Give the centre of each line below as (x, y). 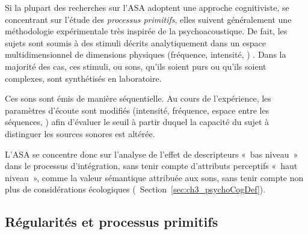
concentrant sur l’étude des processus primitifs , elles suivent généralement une (148, 19)
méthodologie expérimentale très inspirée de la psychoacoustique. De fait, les (146, 31)
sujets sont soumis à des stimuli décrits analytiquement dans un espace (135, 42)
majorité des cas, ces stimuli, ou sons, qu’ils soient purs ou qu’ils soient (136, 66)
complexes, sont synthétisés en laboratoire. (83, 78)
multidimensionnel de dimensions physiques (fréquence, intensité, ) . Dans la (146, 54)
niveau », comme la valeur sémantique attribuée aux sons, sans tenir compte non (154, 177)
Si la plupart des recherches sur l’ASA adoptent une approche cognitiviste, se (147, 7)
